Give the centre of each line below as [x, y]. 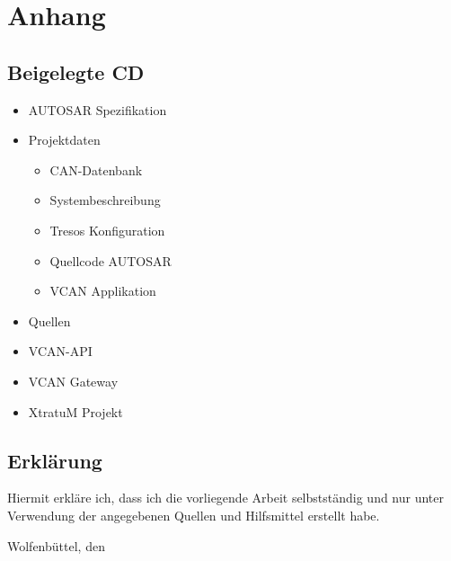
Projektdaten [64, 140]
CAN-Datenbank [96, 169]
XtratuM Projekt [75, 411]
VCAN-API [60, 351]
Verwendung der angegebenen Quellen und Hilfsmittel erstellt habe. [194, 515]
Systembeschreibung [105, 200]
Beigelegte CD [76, 71]
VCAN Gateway [73, 381]
